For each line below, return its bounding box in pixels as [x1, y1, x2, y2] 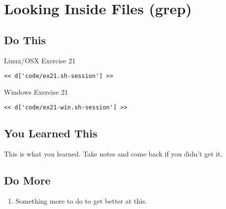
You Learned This [4, 126, 97, 141]
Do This [4, 32, 46, 47]
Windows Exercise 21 [4, 86, 68, 97]
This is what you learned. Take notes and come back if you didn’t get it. [4, 149, 223, 159]
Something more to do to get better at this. [15, 196, 147, 206]
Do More [4, 173, 51, 188]
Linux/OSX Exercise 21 [4, 55, 76, 65]
